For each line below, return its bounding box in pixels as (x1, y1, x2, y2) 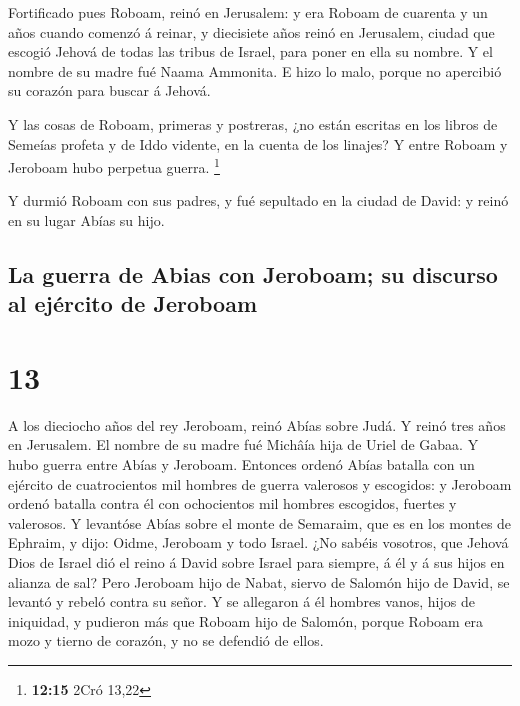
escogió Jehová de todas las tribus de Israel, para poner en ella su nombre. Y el (8, 41, 493, 62)
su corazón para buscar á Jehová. (8, 80, 211, 101)
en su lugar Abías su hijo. (8, 210, 165, 230)
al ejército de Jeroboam (8, 288, 257, 319)
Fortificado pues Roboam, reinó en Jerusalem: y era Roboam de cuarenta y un (8, 2, 488, 22)
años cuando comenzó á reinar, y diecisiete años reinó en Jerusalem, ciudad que (8, 21, 495, 42)
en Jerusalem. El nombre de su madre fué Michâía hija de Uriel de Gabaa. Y (8, 434, 479, 455)
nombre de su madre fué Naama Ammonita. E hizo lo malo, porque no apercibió (8, 60, 502, 81)
